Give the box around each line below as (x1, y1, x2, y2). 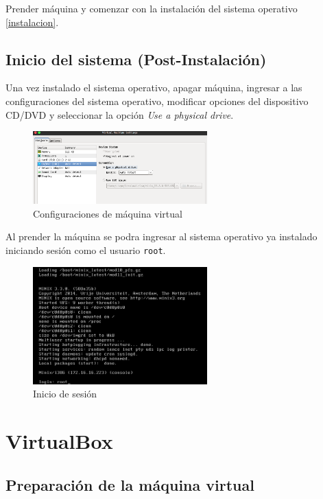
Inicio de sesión (33, 386, 97, 401)
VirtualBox (5, 426, 113, 454)
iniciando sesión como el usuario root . (5, 243, 166, 257)
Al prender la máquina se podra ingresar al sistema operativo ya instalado (5, 229, 318, 244)
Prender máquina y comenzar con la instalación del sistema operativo (5, 1, 298, 15)
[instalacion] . (5, 14, 59, 29)
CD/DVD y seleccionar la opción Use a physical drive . (5, 107, 234, 121)
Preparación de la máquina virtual (5, 474, 254, 495)
